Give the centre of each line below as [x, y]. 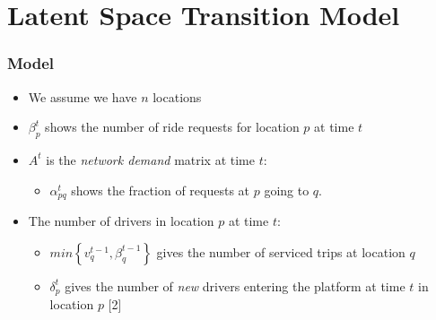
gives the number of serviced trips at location [281, 251]
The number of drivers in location [121, 221]
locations [177, 96]
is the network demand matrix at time [150, 159]
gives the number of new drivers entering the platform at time [235, 285]
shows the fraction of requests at [161, 190]
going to [287, 190]
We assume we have [83, 96]
